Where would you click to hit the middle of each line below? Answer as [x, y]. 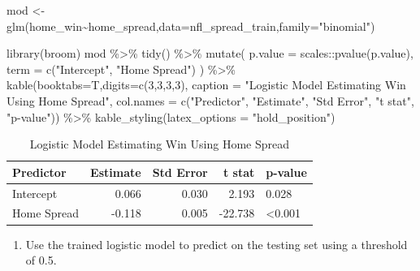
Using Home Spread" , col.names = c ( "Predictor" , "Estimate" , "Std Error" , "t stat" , [210, 100]
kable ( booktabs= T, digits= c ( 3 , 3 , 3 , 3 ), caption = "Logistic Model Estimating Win [206, 85]
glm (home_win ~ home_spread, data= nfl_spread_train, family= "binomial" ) [191, 26]
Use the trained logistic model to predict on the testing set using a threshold [216, 244]
